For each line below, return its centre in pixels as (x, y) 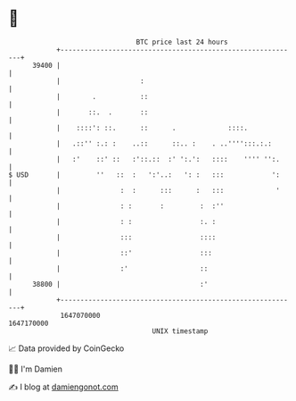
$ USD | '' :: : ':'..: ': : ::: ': (144, 175)
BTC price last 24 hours (182, 42)
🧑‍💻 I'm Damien (36, 369)
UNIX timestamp (180, 331)
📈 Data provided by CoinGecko (66, 348)
